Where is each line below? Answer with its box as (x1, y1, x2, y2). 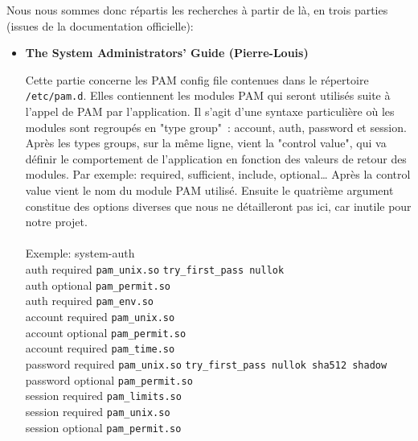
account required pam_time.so (25, 340, 175, 357)
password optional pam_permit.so (25, 371, 193, 388)
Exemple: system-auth (25, 245, 135, 262)
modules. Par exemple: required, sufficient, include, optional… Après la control (25, 166, 411, 183)
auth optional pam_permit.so (25, 276, 171, 293)
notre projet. (25, 213, 88, 230)
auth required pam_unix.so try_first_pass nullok (25, 260, 285, 277)
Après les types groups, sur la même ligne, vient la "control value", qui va (25, 134, 387, 151)
